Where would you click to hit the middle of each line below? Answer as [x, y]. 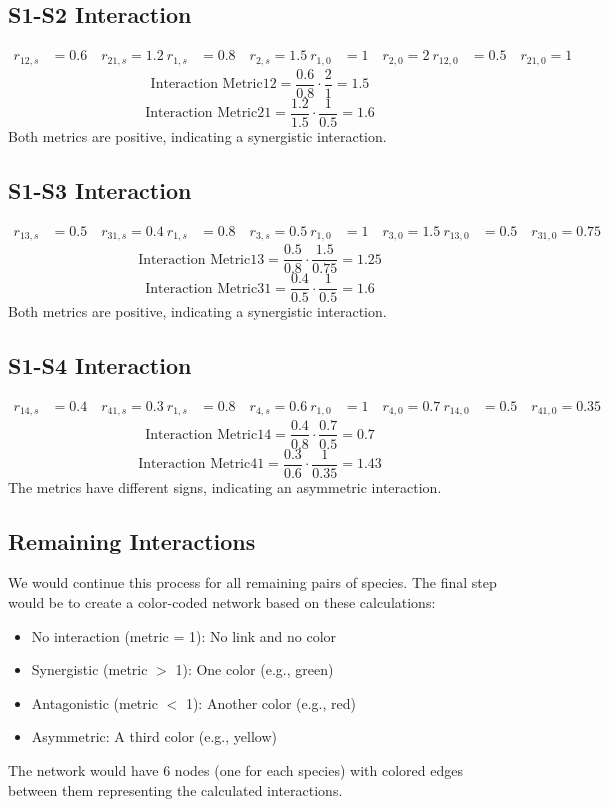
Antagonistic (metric [94, 702]
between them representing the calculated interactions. [175, 789]
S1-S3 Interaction [100, 189]
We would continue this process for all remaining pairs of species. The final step [252, 582]
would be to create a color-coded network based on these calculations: [222, 602]
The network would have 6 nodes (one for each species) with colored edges [235, 769]
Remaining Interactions [132, 540]
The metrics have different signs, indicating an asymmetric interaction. [225, 486]
